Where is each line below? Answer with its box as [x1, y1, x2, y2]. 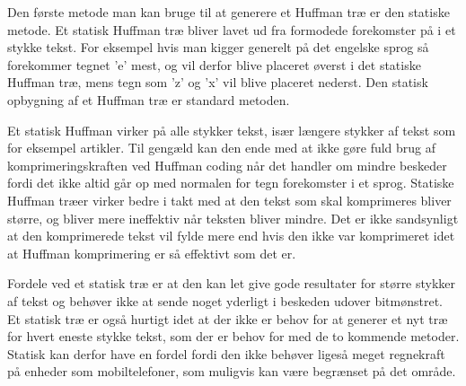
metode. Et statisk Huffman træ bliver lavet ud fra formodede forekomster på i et [7, 20, 456, 39]
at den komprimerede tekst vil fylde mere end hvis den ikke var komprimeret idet [7, 226, 455, 245]
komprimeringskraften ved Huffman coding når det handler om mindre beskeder [7, 155, 447, 174]
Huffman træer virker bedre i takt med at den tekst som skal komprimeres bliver [7, 190, 452, 209]
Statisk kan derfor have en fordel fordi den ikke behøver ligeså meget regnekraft [7, 344, 445, 363]
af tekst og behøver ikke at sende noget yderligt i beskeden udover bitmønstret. [7, 291, 444, 310]
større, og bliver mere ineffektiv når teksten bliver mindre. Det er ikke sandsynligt [7, 208, 459, 227]
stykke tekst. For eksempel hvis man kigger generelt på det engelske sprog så [7, 38, 429, 57]
